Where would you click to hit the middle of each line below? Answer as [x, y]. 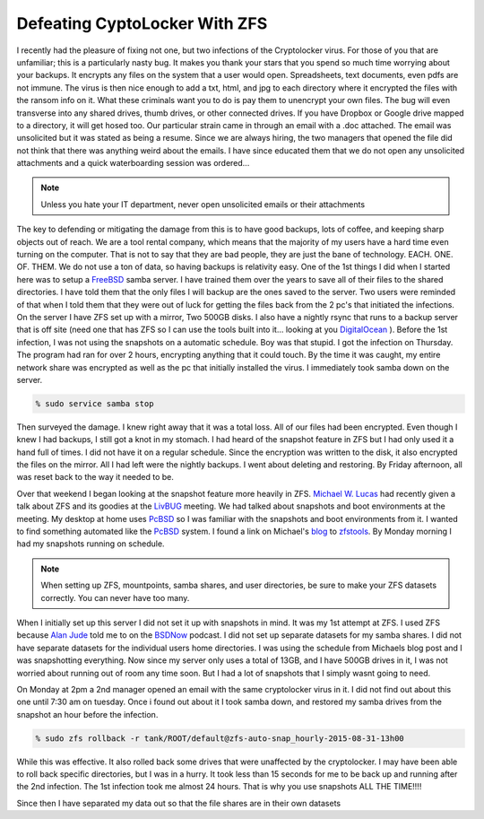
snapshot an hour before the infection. [87, 714]
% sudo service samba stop [95, 403]
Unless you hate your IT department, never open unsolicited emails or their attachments [203, 204]
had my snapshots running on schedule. [91, 544]
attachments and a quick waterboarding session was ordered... [133, 163]
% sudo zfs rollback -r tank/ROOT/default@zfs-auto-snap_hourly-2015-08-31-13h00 [220, 738]
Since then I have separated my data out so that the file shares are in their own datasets [178, 803]
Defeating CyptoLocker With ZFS [142, 23]
